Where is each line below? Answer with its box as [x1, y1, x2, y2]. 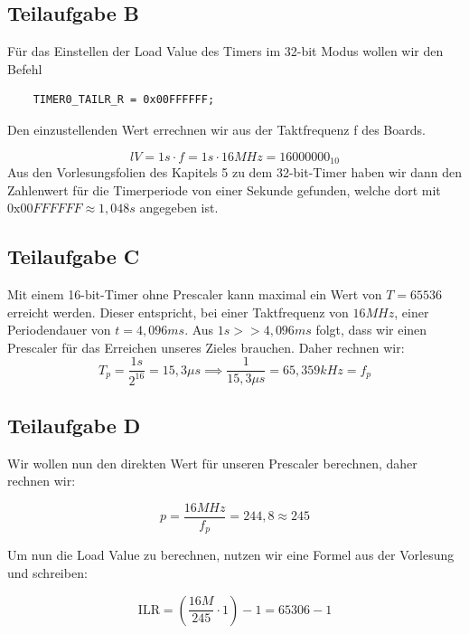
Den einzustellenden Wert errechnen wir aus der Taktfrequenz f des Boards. [7, 119, 426, 138]
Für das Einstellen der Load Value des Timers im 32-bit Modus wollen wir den [7, 42, 444, 61]
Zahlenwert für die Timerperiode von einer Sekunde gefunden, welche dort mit [7, 180, 441, 199]
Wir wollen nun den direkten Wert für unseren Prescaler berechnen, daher [7, 453, 417, 472]
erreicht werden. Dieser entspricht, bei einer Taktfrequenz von [7, 302, 349, 321]
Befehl [7, 59, 42, 78]
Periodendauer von [7, 320, 111, 339]
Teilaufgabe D [7, 411, 141, 439]
